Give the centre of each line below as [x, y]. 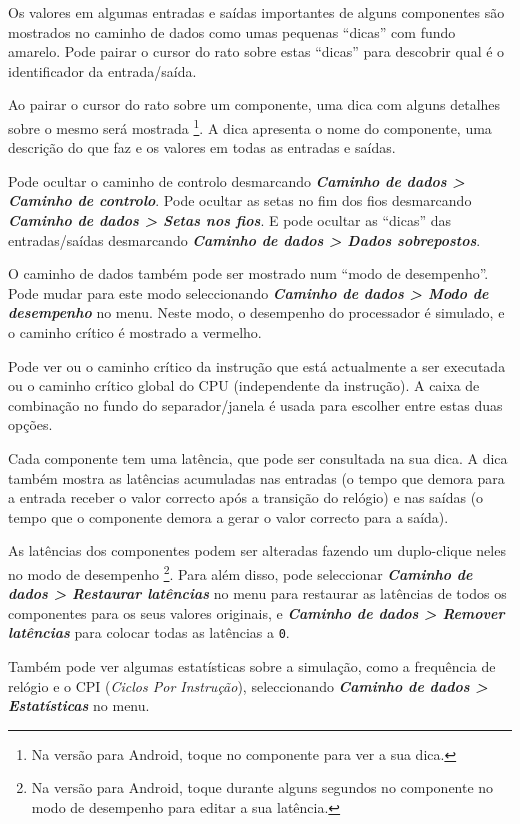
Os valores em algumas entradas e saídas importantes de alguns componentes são [256, 12]
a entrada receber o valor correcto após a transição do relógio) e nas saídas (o [246, 497]
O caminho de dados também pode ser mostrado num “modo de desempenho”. [248, 273]
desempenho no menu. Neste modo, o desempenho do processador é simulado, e [256, 312]
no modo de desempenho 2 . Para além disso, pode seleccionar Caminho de [240, 572]
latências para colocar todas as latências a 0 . [149, 632]
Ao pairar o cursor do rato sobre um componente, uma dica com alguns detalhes [254, 104]
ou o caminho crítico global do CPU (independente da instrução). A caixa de [244, 385]
